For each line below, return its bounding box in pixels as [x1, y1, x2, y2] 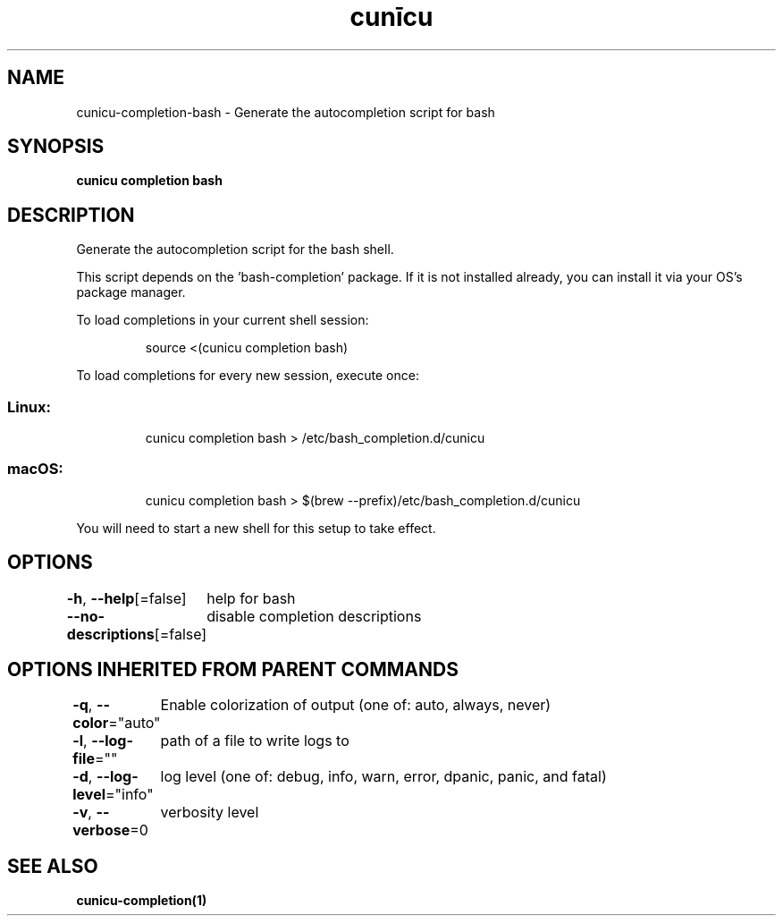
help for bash [206, 589, 296, 607]
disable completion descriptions [206, 606, 422, 625]
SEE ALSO [7, 854, 98, 877]
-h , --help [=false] [66, 589, 187, 607]
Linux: [7, 397, 52, 416]
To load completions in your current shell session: [76, 312, 369, 328]
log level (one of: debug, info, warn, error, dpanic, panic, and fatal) [160, 767, 607, 786]
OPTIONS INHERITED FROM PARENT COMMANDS [7, 658, 459, 682]
